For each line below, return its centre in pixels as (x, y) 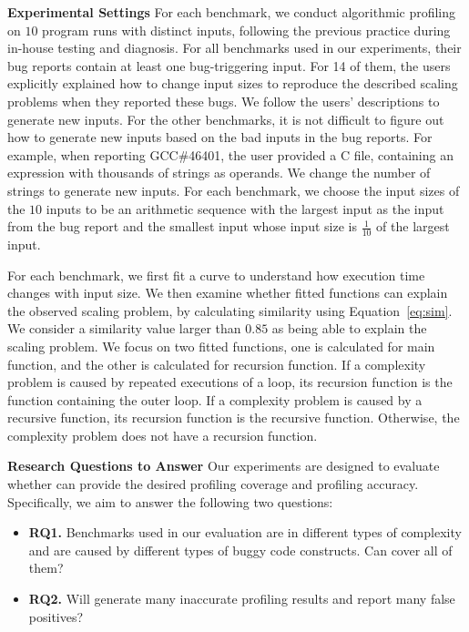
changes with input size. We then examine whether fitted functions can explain (228, 293)
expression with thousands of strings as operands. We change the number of (219, 173)
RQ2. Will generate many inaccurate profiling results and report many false (242, 599)
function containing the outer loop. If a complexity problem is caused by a (215, 399)
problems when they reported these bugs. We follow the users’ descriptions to (224, 101)
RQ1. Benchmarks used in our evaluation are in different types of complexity (245, 532)
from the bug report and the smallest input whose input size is (182, 226)
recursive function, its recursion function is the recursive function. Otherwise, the (234, 418)
